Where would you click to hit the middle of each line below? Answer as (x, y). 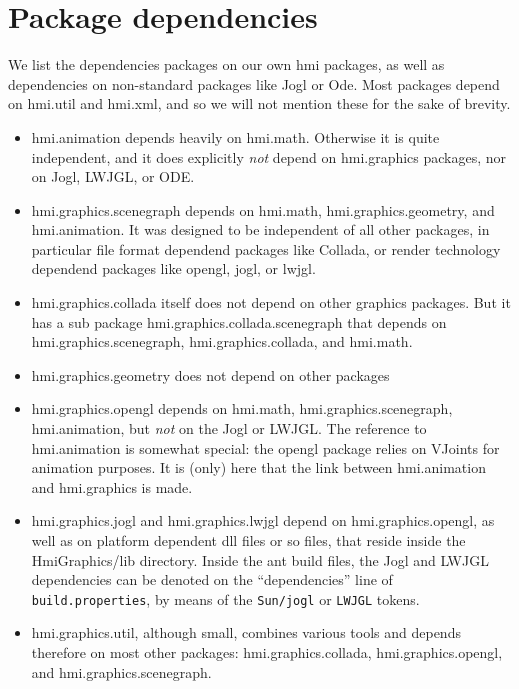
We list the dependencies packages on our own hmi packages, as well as (226, 64)
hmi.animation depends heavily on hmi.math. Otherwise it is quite (235, 136)
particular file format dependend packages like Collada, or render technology (266, 248)
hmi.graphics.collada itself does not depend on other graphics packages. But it (271, 302)
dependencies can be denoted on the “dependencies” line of (212, 579)
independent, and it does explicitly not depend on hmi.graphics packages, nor (269, 156)
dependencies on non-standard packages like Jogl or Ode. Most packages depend (254, 83)
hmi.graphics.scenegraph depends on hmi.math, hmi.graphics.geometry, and (263, 209)
